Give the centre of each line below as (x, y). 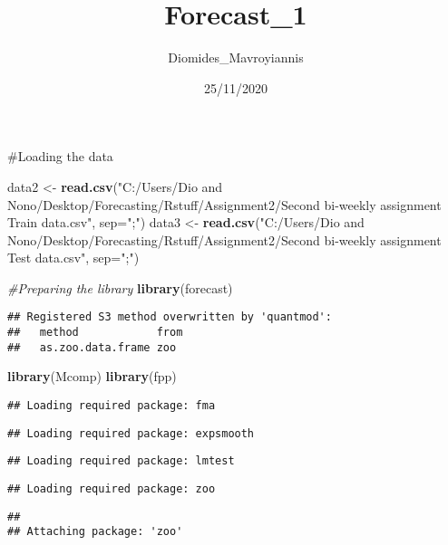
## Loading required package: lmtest (121, 461)
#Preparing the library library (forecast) (120, 287)
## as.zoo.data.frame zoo (92, 347)
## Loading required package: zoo (112, 489)
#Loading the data (60, 156)
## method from (95, 333)
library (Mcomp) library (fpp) (92, 376)
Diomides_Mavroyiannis (236, 57)
